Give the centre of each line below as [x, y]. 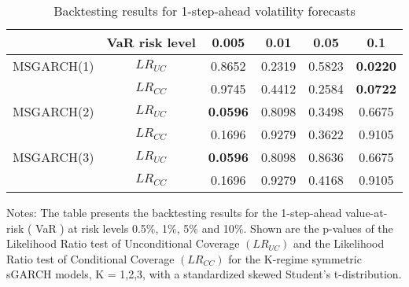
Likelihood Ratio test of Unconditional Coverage [123, 243]
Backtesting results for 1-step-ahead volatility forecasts [204, 11]
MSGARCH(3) [53, 157]
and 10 [218, 228]
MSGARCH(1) [53, 66]
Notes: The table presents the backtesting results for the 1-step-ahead [174, 212]
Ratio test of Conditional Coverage [90, 258]
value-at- [367, 212]
